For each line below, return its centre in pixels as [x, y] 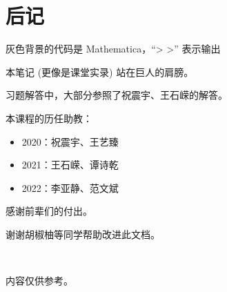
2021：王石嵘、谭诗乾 [70, 165]
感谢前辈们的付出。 [49, 211]
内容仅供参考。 [39, 281]
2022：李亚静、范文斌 [70, 187]
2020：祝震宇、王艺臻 [70, 141]
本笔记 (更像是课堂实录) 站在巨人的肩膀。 [100, 71]
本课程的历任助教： [49, 118]
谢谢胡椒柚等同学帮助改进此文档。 [83, 234]
